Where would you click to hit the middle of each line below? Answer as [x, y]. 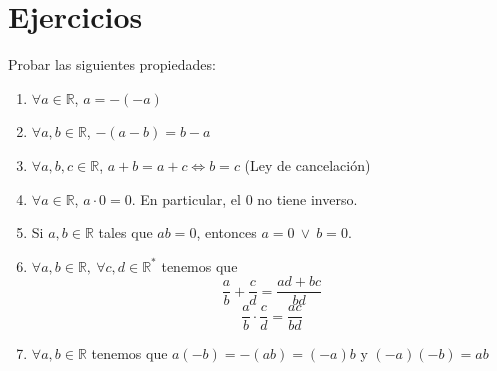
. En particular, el [186, 198]
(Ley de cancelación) [307, 164]
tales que [125, 232]
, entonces [226, 232]
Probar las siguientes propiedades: [112, 64]
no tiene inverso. [307, 198]
